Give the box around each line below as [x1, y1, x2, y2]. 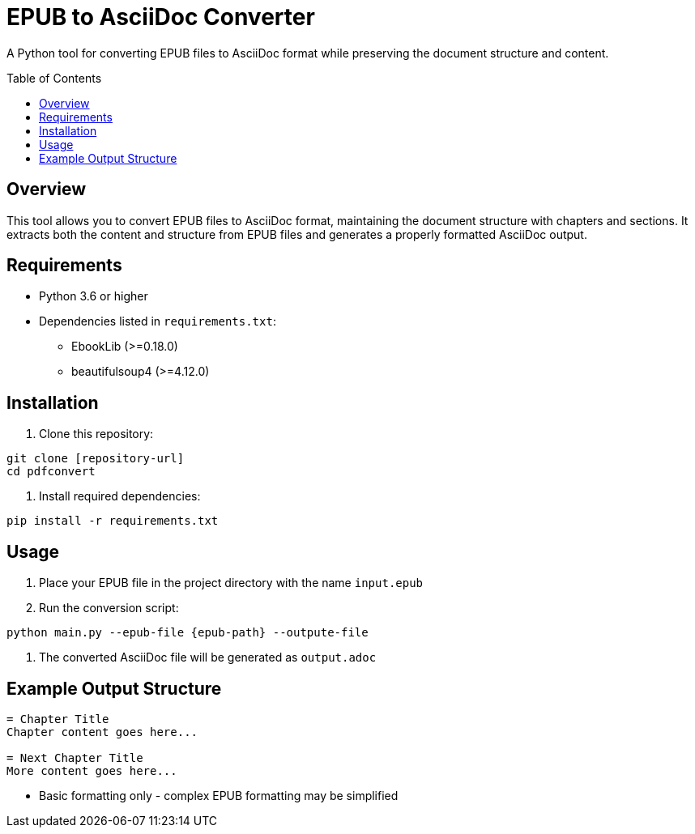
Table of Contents [6, 70, 102, 85]
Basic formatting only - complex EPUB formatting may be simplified [39, 788, 399, 802]
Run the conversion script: [39, 601, 179, 615]
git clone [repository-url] [6, 452, 185, 466]
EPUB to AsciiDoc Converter [6, 3, 315, 31]
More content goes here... [6, 764, 177, 777]
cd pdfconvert [6, 465, 96, 479]
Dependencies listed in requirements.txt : [39, 314, 276, 329]
